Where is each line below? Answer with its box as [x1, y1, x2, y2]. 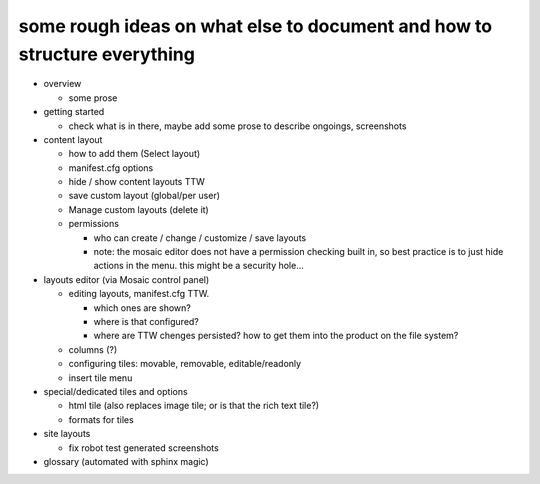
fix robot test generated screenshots [68, 441, 219, 454]
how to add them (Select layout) [68, 148, 201, 160]
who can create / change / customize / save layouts [93, 231, 307, 244]
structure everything [18, 43, 195, 65]
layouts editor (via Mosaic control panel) [43, 273, 210, 285]
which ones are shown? [93, 301, 192, 314]
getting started [43, 106, 105, 118]
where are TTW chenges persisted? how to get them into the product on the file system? [93, 330, 459, 342]
